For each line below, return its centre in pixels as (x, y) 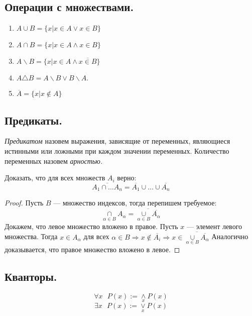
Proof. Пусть (24, 203)
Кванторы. (31, 276)
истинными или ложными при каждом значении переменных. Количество (117, 151)
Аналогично (230, 236)
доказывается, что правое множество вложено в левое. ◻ (92, 249)
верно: (127, 178)
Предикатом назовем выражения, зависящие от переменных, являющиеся (117, 141)
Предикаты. (33, 120)
